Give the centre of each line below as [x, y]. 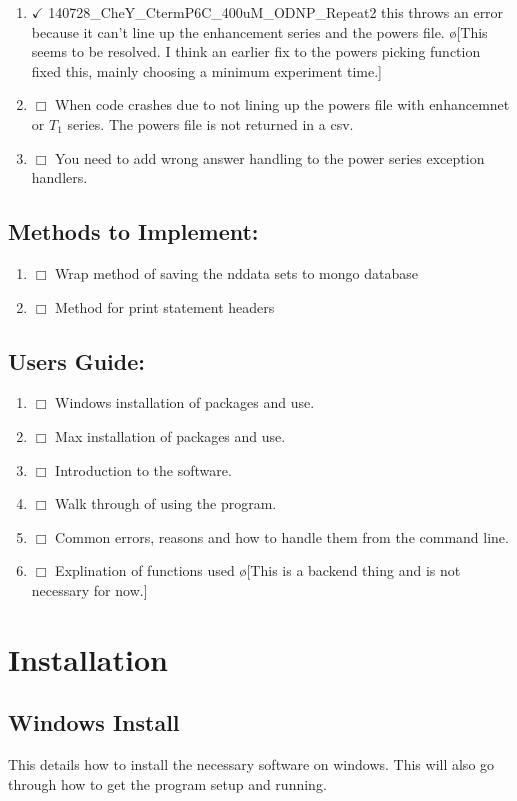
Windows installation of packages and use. [185, 402]
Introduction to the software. [143, 469]
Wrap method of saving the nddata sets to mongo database [236, 272]
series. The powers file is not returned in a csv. [210, 123]
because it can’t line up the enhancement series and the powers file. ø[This [259, 31]
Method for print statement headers [165, 306]
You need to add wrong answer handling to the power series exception [270, 157]
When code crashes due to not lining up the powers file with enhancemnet [282, 104]
